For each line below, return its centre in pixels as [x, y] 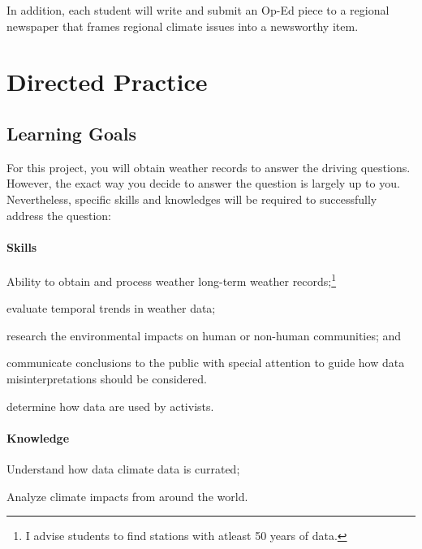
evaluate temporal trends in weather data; [111, 308]
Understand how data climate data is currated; [123, 468]
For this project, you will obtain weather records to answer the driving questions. [209, 167]
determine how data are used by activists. [110, 406]
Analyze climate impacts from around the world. [127, 496]
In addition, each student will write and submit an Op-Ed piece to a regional [198, 10]
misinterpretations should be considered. [107, 378]
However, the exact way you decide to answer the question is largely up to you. [203, 183]
